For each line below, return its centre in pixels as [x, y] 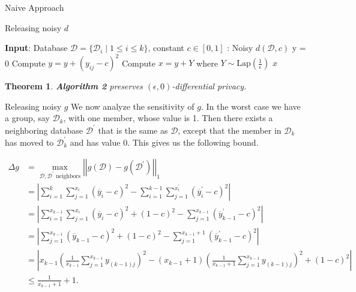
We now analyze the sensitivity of [133, 106]
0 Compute [25, 63]
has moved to [29, 142]
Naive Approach [35, 7]
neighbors [68, 176]
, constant [166, 48]
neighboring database [44, 130]
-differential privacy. [209, 86]
